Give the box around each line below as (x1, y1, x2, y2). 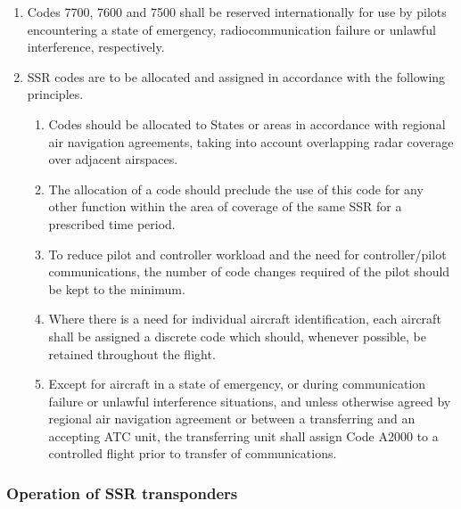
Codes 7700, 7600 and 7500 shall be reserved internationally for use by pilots (27, 3, 447, 21)
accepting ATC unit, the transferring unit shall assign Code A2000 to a (48, 426, 439, 445)
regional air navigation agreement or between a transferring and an (48, 409, 416, 428)
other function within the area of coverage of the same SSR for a (48, 197, 402, 216)
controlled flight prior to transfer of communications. (48, 444, 337, 463)
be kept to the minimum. (48, 279, 185, 298)
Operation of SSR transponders (6, 481, 238, 504)
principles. (27, 85, 84, 103)
